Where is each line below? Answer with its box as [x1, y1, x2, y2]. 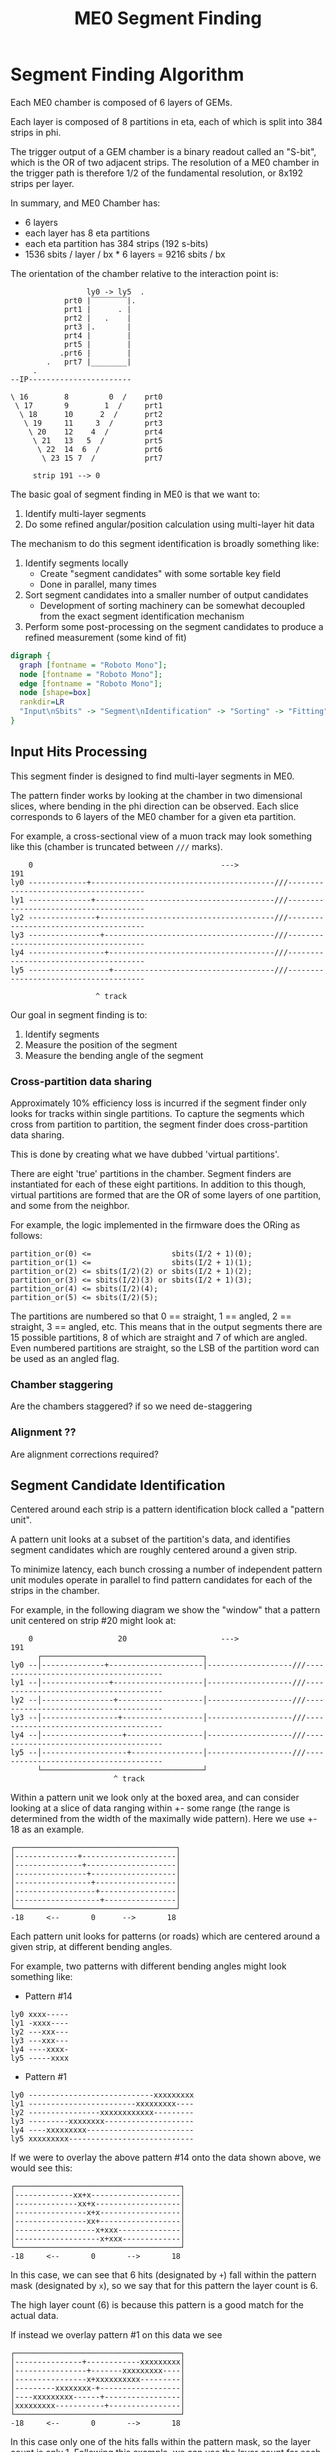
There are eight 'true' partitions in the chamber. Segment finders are [10, 1168, 292, 1180]
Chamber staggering [10, 1377, 114, 1391]
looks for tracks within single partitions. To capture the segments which [10, 1108, 305, 1120]
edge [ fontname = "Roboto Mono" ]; [19, 678, 163, 689]
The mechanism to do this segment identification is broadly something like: [10, 537, 320, 549]
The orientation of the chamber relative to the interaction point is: [10, 267, 279, 279]
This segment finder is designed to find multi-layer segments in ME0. [10, 770, 295, 782]
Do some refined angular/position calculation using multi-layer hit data [24, 518, 315, 530]
